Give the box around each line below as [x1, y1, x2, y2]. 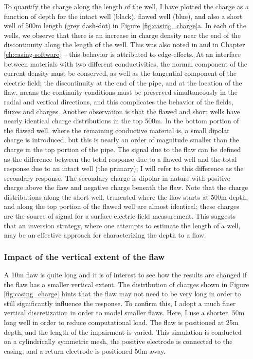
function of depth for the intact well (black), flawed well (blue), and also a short [4, 11, 243, 21]
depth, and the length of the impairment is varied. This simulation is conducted [4, 326, 242, 337]
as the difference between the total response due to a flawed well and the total [4, 154, 237, 164]
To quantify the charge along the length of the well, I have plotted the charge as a [4, 1, 249, 11]
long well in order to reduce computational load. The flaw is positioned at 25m [4, 317, 239, 327]
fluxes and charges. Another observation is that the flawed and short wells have [4, 106, 240, 116]
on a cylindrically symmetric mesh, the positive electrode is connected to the [4, 336, 233, 346]
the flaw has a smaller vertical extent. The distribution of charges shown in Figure [4, 279, 249, 289]
